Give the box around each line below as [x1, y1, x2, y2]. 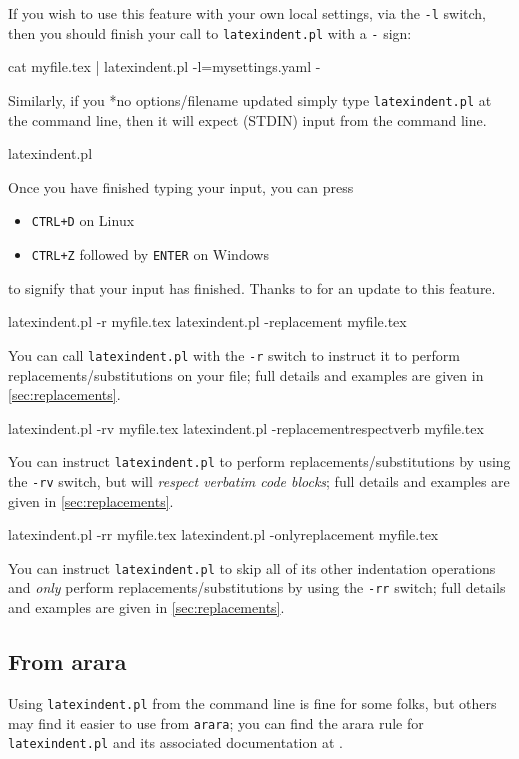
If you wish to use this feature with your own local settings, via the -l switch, [8, 3, 487, 23]
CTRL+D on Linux [31, 210, 135, 231]
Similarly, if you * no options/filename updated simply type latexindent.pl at [8, 89, 492, 110]
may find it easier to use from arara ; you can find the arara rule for [8, 712, 424, 733]
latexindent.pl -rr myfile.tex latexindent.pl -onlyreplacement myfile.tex [8, 524, 439, 545]
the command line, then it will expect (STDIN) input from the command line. [8, 109, 487, 130]
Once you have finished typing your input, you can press [8, 176, 354, 197]
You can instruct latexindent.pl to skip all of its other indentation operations [8, 557, 496, 578]
